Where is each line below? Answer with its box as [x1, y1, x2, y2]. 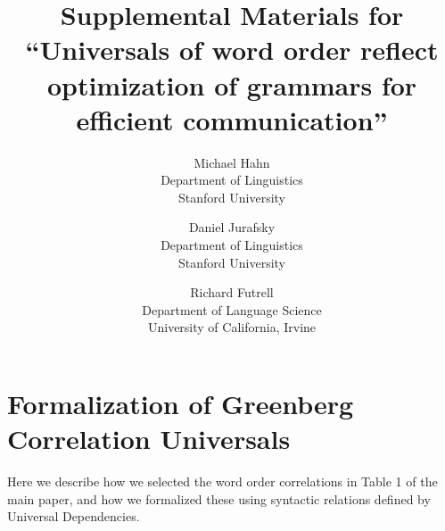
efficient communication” [76, 101, 388, 137]
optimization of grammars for [46, 66, 417, 103]
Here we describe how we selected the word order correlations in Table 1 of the [7, 472, 438, 491]
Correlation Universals [7, 420, 291, 457]
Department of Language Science [142, 300, 322, 319]
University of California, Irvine [147, 318, 317, 336]
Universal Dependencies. [7, 507, 140, 526]
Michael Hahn [194, 153, 270, 171]
